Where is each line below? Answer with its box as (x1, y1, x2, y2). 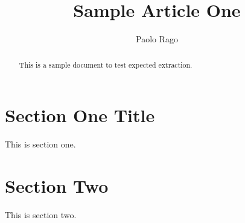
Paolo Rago (136, 33, 178, 45)
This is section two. (5, 208, 77, 221)
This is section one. (5, 138, 76, 150)
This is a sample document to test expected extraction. (19, 59, 192, 69)
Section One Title (5, 103, 155, 128)
